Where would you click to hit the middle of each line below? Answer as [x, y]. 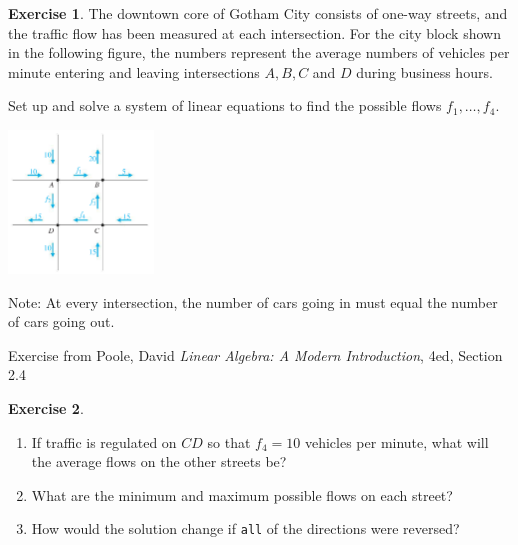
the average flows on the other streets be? [159, 461]
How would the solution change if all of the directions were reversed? [245, 528]
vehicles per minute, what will [396, 441]
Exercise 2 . [46, 407]
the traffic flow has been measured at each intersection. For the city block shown [254, 32]
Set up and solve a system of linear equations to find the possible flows [225, 105]
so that [229, 441]
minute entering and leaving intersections [134, 71]
